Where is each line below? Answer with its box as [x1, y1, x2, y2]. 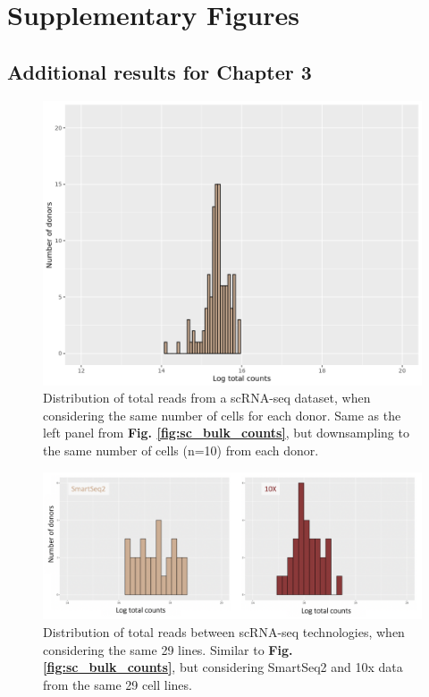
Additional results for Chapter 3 [7, 57, 312, 85]
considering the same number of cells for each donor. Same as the [43, 405, 401, 424]
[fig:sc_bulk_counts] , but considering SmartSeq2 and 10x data [43, 658, 403, 676]
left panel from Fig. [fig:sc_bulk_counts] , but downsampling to [43, 423, 409, 442]
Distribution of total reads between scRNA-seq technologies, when [43, 622, 405, 641]
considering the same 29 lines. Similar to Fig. [43, 640, 293, 659]
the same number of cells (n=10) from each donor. [43, 440, 319, 459]
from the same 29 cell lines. [43, 675, 192, 693]
